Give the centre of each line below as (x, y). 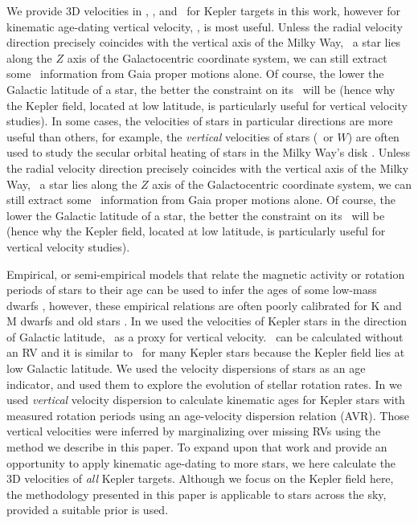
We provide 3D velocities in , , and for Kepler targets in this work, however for (203, 10)
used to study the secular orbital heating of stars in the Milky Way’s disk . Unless (209, 152)
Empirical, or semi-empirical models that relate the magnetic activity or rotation (206, 274)
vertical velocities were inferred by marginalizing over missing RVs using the (194, 431)
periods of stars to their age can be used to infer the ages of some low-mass (192, 290)
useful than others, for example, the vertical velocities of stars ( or (170, 136)
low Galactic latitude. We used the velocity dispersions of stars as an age (186, 368)
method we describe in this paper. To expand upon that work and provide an (197, 447)
